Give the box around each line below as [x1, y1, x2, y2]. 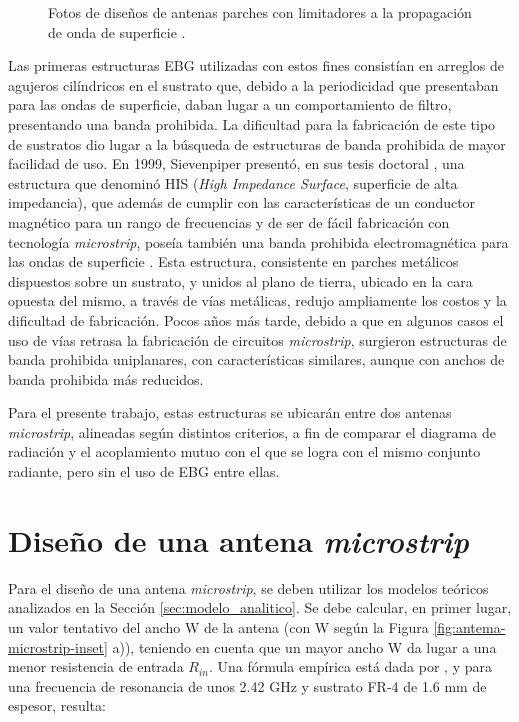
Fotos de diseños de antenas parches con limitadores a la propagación [48, 2, 472, 22]
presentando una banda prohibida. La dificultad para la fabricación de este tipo [8, 113, 496, 134]
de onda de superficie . [48, 21, 186, 42]
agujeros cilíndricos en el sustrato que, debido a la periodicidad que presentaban [8, 74, 499, 95]
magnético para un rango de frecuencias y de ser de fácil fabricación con [8, 211, 450, 232]
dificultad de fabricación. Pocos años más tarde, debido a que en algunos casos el [8, 309, 504, 330]
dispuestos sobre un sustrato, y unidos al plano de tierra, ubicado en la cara [8, 270, 473, 291]
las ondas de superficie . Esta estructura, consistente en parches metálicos [8, 251, 459, 272]
